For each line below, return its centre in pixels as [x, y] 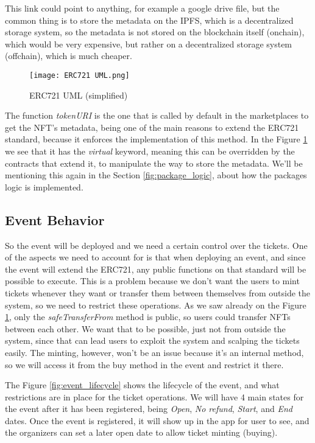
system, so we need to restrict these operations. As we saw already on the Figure [156, 305]
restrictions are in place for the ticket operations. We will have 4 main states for [154, 396]
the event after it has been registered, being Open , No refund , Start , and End [149, 409]
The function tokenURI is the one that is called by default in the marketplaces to [157, 115]
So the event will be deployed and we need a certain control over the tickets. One [156, 245]
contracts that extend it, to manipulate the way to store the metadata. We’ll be [154, 163]
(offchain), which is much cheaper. [69, 56]
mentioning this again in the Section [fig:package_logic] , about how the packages [156, 175]
